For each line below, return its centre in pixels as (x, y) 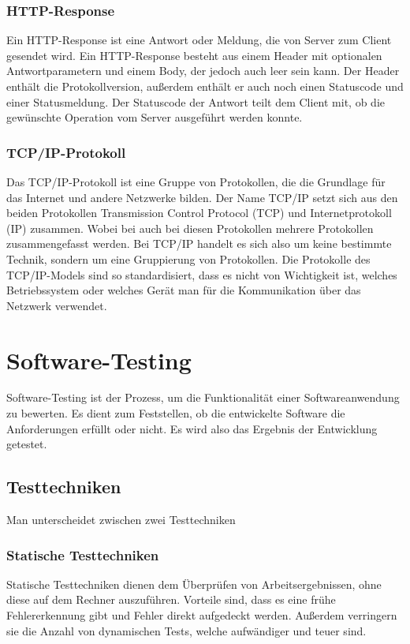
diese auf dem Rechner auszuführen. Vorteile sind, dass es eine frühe (171, 599)
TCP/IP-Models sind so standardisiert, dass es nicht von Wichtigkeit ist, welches (202, 274)
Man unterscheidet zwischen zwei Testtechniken (121, 520)
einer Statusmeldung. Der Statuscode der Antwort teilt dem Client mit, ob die (196, 101)
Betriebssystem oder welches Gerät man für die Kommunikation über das (184, 290)
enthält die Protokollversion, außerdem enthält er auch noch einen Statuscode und (205, 86)
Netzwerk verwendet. (57, 305)
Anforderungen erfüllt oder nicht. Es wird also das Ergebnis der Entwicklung (192, 428)
